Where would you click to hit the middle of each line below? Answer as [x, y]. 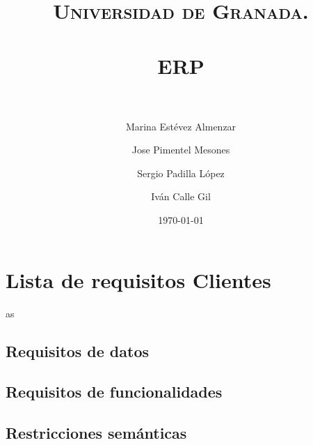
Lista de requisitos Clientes [138, 279]
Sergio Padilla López [181, 173]
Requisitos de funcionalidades [114, 392]
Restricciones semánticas [96, 433]
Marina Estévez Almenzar [181, 126]
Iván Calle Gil [181, 196]
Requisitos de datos [78, 350]
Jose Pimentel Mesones [181, 150]
